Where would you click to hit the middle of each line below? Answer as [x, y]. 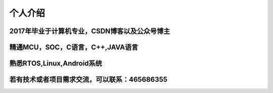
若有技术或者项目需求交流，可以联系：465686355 [88, 80]
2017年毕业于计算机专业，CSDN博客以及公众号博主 [90, 31]
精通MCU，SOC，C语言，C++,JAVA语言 [74, 47]
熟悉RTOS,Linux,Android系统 [56, 63]
